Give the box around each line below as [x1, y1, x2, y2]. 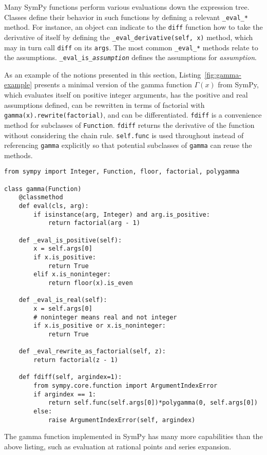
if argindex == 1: [33, 390, 96, 398]
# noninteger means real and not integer [33, 313, 177, 321]
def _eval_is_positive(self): [18, 236, 122, 244]
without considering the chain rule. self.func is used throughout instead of [4, 129, 244, 140]
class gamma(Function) [4, 185, 82, 193]
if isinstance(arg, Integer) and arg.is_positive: [33, 211, 210, 218]
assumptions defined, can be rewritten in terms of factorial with [4, 99, 205, 110]
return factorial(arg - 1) [48, 219, 140, 227]
